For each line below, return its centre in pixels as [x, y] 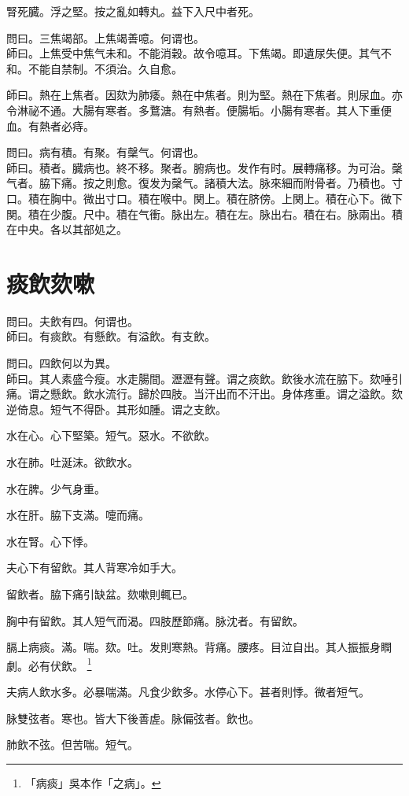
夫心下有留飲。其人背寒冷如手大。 [94, 568]
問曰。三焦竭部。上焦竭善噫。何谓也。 [105, 37]
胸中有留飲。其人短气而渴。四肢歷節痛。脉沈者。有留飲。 [155, 620]
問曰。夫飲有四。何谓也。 [72, 321]
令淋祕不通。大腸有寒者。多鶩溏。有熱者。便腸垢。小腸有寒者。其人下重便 [199, 110]
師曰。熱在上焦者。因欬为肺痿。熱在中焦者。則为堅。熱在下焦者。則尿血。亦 [204, 95]
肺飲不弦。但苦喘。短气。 [72, 744]
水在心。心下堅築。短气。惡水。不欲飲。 [111, 435]
